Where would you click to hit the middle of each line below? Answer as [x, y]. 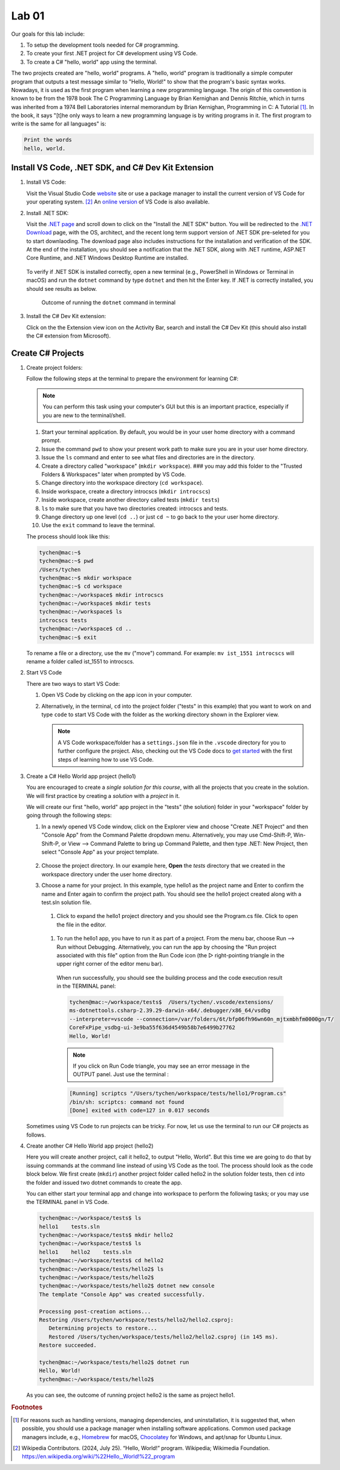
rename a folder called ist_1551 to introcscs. [80, 661]
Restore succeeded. [68, 1345]
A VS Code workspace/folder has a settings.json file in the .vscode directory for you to [172, 742]
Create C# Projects [47, 353]
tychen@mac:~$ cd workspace [80, 587]
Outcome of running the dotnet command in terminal [108, 302]
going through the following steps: [69, 816]
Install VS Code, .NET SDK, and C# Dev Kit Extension [113, 168]
